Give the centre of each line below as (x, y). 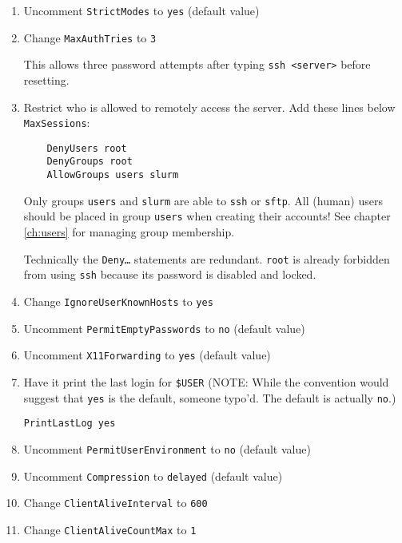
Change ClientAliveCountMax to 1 (110, 529)
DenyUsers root (87, 148)
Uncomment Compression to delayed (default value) (153, 476)
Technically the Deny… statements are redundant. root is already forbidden (207, 258)
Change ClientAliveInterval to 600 (115, 503)
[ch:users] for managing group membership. (129, 232)
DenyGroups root (90, 162)
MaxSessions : (57, 123)
